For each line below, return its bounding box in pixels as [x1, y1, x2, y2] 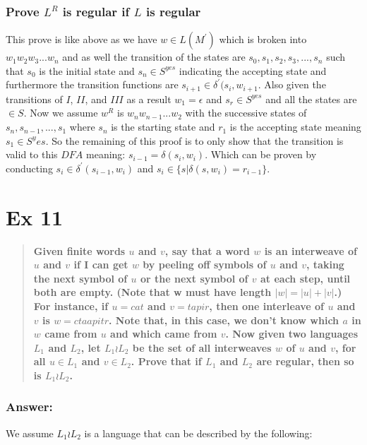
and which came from [110, 326, 217, 341]
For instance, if [33, 298, 109, 313]
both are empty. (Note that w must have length [33, 285, 272, 299]
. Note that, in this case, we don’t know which [109, 312, 339, 327]
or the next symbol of [140, 271, 248, 285]
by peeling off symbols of [143, 257, 267, 272]
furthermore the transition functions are [6, 77, 179, 92]
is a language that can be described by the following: [84, 425, 313, 440]
